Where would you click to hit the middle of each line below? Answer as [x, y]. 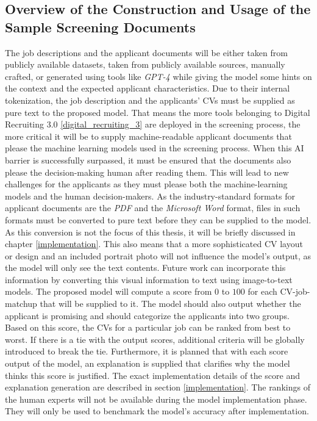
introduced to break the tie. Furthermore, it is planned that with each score [147, 351]
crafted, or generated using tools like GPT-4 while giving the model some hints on [158, 76]
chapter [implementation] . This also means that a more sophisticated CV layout [154, 244]
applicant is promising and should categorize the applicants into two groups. [147, 315]
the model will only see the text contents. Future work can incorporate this [145, 268]
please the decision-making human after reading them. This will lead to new [147, 172]
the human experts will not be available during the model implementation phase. [156, 399]
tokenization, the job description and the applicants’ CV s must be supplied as [150, 100]
